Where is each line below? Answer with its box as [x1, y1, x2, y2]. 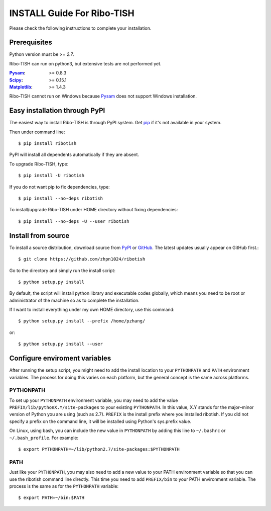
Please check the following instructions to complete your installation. [9, 25, 152, 31]
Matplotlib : [9, 84, 33, 90]
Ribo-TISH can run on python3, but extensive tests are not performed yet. [9, 60, 162, 66]
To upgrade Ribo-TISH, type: [9, 161, 69, 167]
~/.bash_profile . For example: [9, 435, 79, 441]
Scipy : [9, 77, 23, 83]
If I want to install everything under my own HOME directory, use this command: [9, 307, 175, 313]
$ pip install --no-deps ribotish [18, 196, 103, 201]
